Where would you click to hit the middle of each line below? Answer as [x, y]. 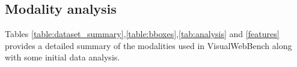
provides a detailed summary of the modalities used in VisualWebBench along [148, 45]
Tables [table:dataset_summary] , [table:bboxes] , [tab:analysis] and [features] [142, 34]
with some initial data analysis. [63, 57]
